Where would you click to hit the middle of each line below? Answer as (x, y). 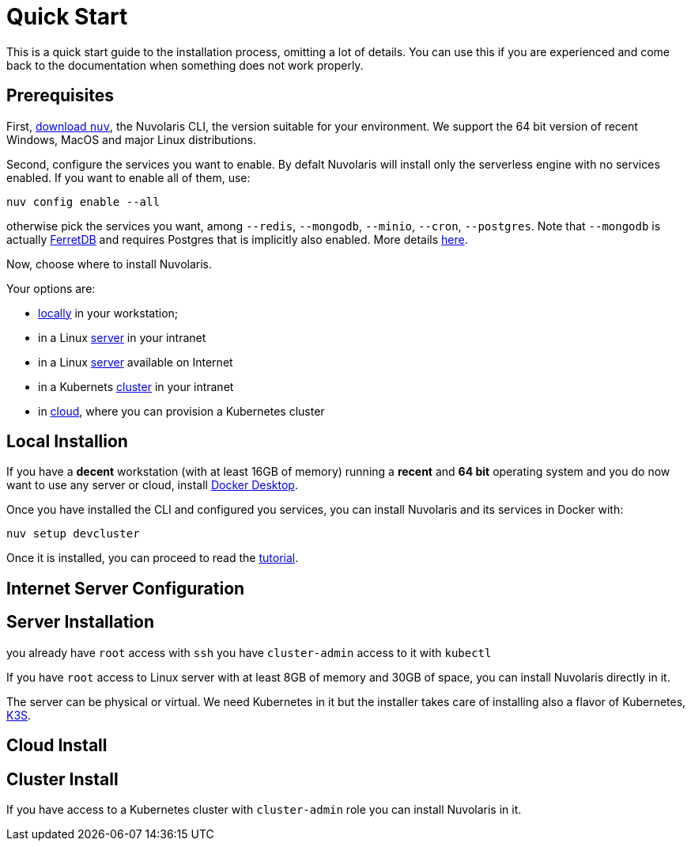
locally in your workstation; (108, 313)
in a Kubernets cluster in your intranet (136, 386)
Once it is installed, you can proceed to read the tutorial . (153, 558)
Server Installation (81, 622)
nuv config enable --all (83, 201)
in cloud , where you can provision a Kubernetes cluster (181, 411)
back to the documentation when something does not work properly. (185, 65)
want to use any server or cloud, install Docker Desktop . (152, 485)
